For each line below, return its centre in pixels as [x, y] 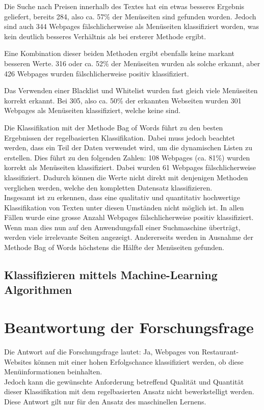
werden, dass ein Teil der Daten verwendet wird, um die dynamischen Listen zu [128, 147]
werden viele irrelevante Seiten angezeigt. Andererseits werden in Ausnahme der [129, 237]
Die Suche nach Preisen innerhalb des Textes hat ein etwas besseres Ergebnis [124, 6]
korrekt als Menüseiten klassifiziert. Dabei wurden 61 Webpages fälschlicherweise [130, 167]
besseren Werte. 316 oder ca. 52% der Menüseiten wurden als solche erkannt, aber [132, 63]
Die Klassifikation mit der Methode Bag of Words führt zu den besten [114, 127]
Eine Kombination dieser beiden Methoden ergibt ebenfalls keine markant [120, 53]
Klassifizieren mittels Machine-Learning [111, 275]
